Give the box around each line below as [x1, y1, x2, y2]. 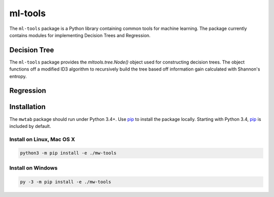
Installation [9, 103, 46, 111]
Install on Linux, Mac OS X [9, 136, 76, 143]
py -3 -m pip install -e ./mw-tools [20, 179, 112, 185]
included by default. [9, 123, 51, 129]
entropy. [9, 73, 27, 79]
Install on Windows [9, 164, 58, 171]
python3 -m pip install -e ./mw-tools [20, 150, 117, 156]
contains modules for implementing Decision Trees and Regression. [9, 32, 151, 38]
